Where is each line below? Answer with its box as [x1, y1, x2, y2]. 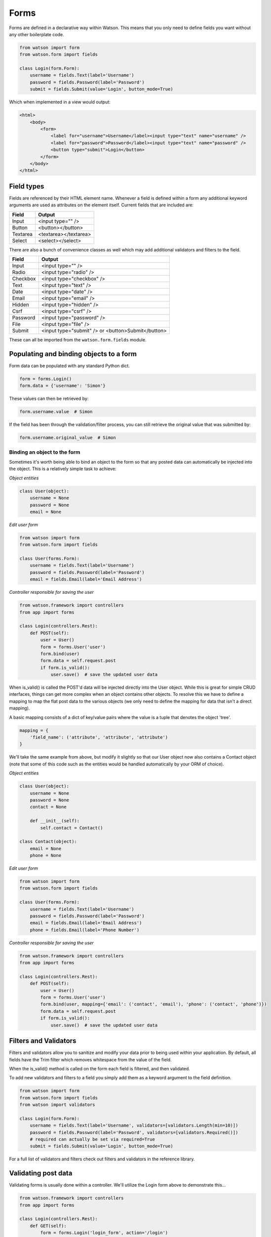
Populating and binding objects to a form [9, 349, 137, 358]
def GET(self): [30, 1223, 67, 1229]
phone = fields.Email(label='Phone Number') [30, 927, 140, 933]
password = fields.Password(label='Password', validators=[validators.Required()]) [30, 1130, 238, 1135]
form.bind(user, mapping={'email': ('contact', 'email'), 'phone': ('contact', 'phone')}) [40, 1001, 267, 1007]
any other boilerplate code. [9, 31, 64, 37]
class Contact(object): [19, 839, 77, 845]
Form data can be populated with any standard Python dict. [9, 363, 130, 369]
